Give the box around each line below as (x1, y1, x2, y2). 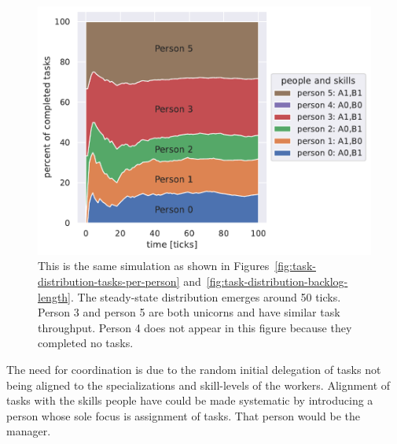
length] (38, 288, 72, 305)
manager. (6, 423, 51, 439)
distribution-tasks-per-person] (38, 273, 180, 290)
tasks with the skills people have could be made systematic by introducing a (6, 392, 373, 409)
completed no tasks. (38, 335, 134, 351)
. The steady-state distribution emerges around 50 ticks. (71, 288, 341, 305)
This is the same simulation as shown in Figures (38, 257, 270, 274)
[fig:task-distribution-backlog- (206, 273, 348, 290)
